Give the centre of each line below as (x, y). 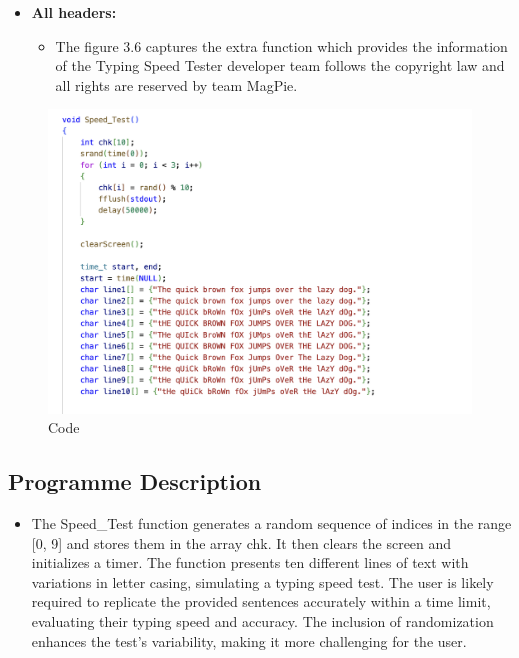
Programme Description (135, 481)
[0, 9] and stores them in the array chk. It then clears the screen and (241, 542)
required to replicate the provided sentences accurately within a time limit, (261, 601)
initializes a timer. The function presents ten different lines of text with (250, 562)
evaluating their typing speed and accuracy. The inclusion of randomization (262, 621)
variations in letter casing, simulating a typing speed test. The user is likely (262, 581)
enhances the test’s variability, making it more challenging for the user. (249, 640)
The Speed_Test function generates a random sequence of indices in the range (271, 523)
